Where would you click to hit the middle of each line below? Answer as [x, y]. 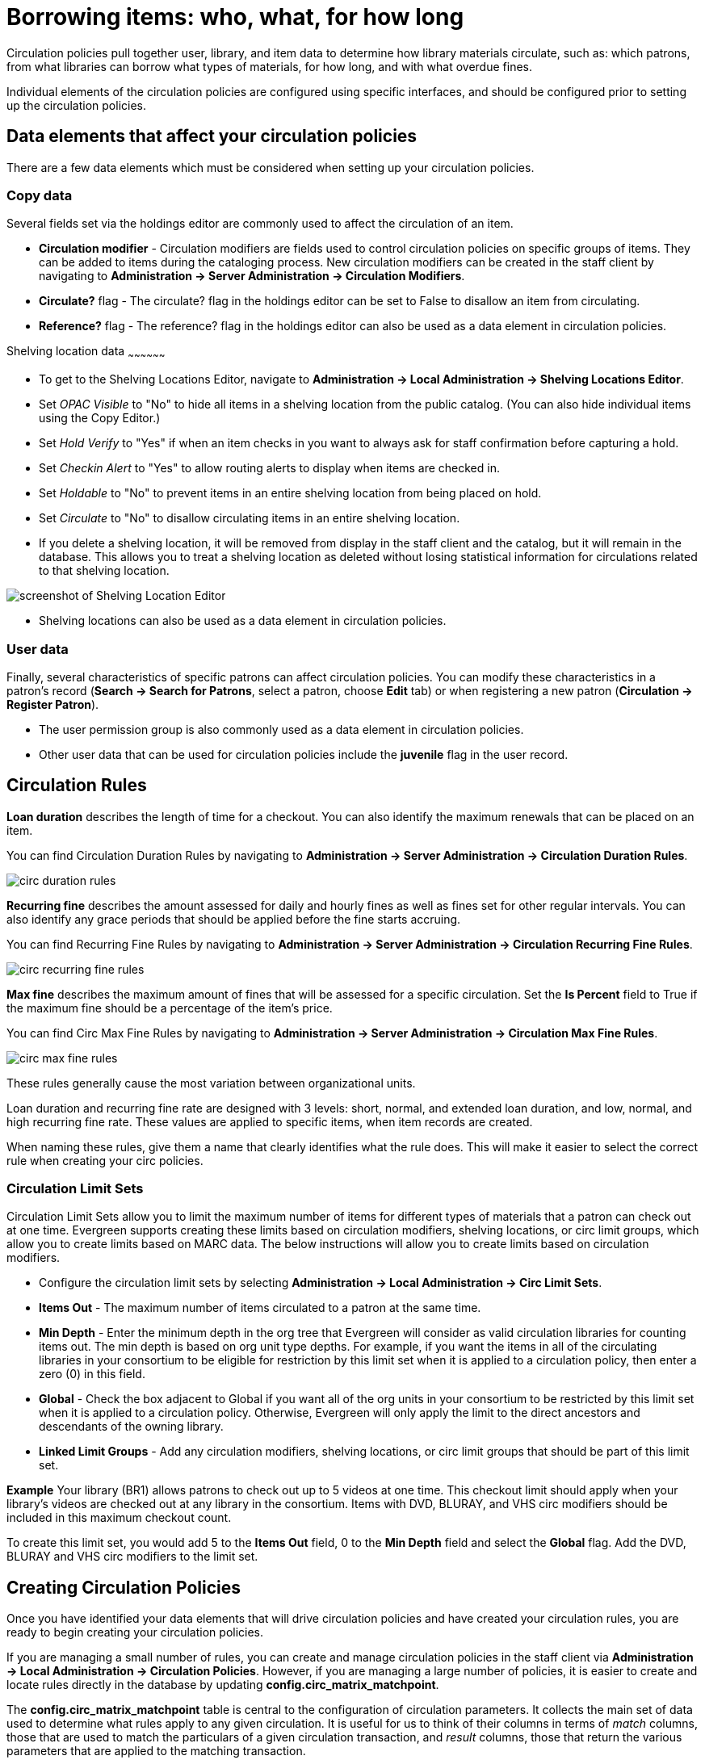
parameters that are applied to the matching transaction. [156, 1751]
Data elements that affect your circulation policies [212, 136]
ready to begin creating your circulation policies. [135, 1632]
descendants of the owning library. [131, 1427]
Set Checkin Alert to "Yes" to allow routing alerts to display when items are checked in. [269, 468]
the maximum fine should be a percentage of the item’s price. [170, 1008]
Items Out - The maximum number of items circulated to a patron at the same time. [260, 1308]
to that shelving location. [104, 571]
